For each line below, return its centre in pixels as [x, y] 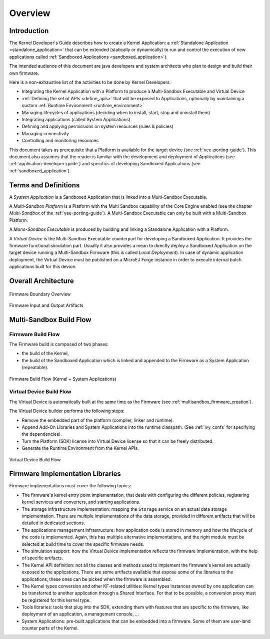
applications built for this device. [43, 267]
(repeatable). [35, 368]
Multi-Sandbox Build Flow [50, 320]
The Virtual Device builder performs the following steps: [67, 411]
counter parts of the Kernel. [50, 628]
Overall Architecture [42, 281]
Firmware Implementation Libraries [65, 474]
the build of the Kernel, [45, 354]
